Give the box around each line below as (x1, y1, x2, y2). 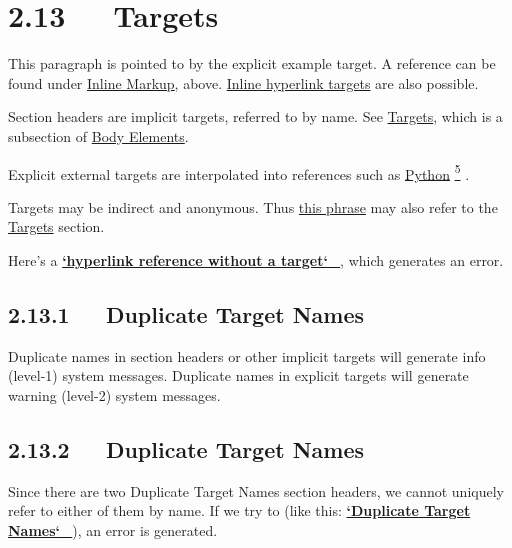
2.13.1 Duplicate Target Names (8, 298, 365, 329)
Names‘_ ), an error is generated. (8, 519, 218, 540)
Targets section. (8, 216, 105, 237)
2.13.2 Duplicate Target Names (8, 433, 365, 464)
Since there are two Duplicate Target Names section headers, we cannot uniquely (8, 480, 504, 501)
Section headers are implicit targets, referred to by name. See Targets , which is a (8, 106, 503, 127)
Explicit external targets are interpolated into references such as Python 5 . (8, 160, 470, 184)
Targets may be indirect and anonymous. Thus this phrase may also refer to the (8, 196, 498, 217)
